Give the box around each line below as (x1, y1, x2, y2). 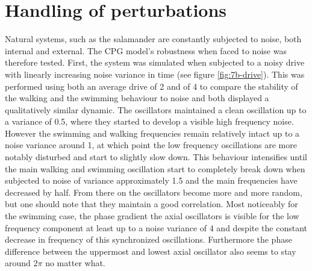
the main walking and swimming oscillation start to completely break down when (5, 162, 305, 175)
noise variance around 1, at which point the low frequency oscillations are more (5, 139, 297, 151)
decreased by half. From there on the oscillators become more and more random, (5, 185, 302, 198)
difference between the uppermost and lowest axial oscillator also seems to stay (5, 245, 296, 257)
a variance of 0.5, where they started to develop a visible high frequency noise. (5, 115, 294, 128)
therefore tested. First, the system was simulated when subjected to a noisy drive (5, 56, 305, 69)
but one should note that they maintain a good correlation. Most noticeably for (5, 198, 298, 210)
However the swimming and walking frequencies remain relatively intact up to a (5, 126, 300, 139)
